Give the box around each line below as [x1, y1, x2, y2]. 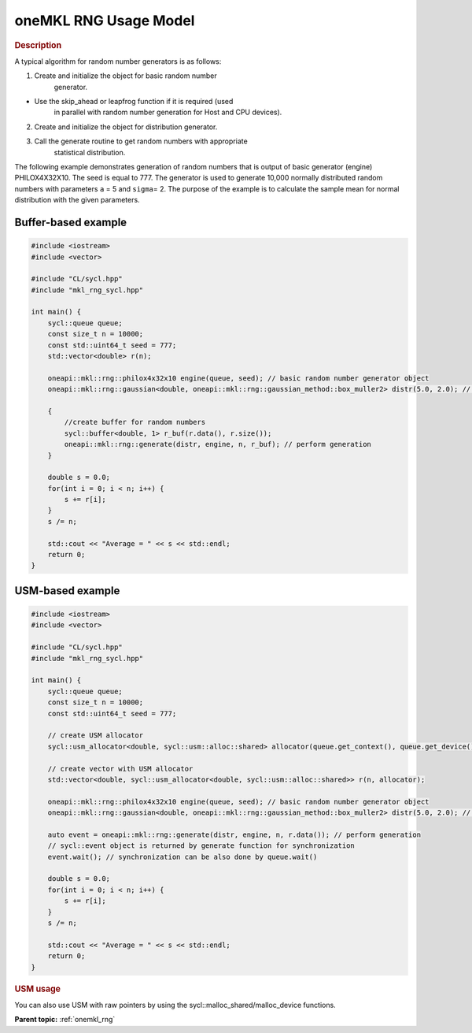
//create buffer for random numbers [64, 418, 206, 427]
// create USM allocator [47, 731, 144, 740]
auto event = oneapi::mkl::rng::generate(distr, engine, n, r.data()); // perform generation [47, 830, 421, 839]
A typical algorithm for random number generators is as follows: [14, 56, 222, 66]
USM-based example [14, 584, 120, 597]
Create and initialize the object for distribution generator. [34, 122, 218, 132]
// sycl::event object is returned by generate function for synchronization [47, 842, 356, 850]
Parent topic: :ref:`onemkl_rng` [14, 1015, 116, 1024]
